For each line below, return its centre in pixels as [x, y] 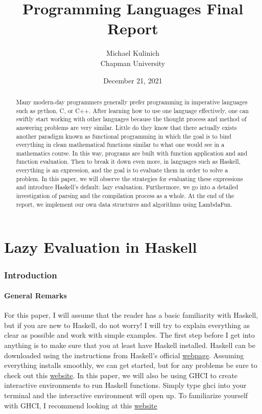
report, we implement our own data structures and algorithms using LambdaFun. [124, 204]
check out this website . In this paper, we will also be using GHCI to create [121, 375]
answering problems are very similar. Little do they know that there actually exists [126, 127]
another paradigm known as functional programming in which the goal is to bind [124, 136]
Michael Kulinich [133, 53]
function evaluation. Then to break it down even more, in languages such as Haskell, [128, 161]
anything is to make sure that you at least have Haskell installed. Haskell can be [130, 345]
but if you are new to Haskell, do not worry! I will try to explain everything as [127, 325]
